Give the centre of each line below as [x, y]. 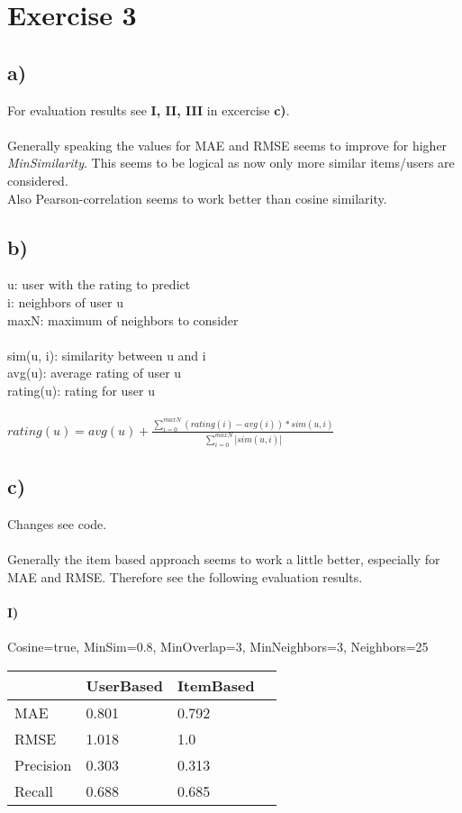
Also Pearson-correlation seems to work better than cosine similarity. [197, 198]
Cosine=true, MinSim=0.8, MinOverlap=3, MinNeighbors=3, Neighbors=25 [218, 647]
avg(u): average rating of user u [95, 373]
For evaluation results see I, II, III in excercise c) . [149, 110]
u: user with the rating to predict [99, 284]
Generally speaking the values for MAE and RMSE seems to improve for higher [227, 145]
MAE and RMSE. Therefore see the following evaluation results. [185, 576]
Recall [34, 790]
